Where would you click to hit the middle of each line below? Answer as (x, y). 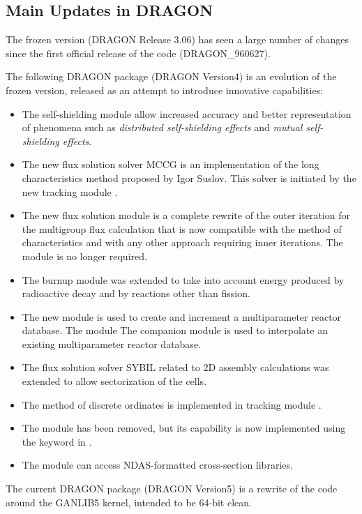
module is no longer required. (84, 256)
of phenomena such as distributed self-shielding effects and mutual (162, 127)
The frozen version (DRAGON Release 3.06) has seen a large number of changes (177, 39)
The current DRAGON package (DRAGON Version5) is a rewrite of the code (172, 489)
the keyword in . (57, 441)
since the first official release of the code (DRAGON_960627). (138, 53)
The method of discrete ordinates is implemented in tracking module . (172, 404)
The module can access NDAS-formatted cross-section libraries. (157, 465)
